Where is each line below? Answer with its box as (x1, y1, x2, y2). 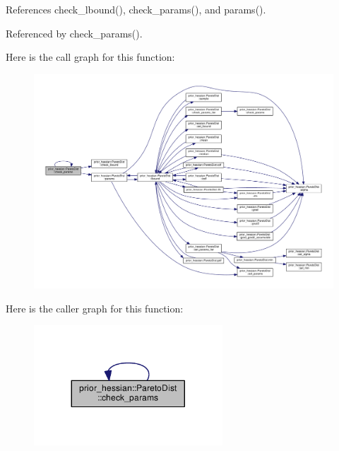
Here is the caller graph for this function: (6, 300, 184, 315)
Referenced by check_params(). (6, 25, 143, 40)
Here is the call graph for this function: (6, 49, 175, 64)
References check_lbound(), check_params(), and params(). (6, 2, 266, 16)
